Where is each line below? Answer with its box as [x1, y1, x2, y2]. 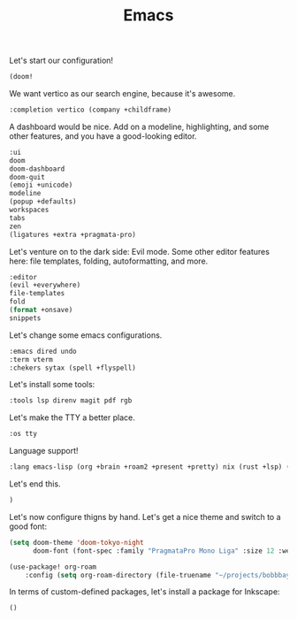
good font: [9, 521, 47, 532]
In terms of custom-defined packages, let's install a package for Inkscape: [9, 586, 280, 597]
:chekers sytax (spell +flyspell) [9, 364, 137, 372]
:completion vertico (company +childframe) [9, 105, 172, 115]
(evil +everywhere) [9, 280, 81, 290]
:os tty [9, 430, 38, 439]
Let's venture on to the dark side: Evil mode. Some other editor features [9, 246, 270, 256]
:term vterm [9, 355, 53, 364]
